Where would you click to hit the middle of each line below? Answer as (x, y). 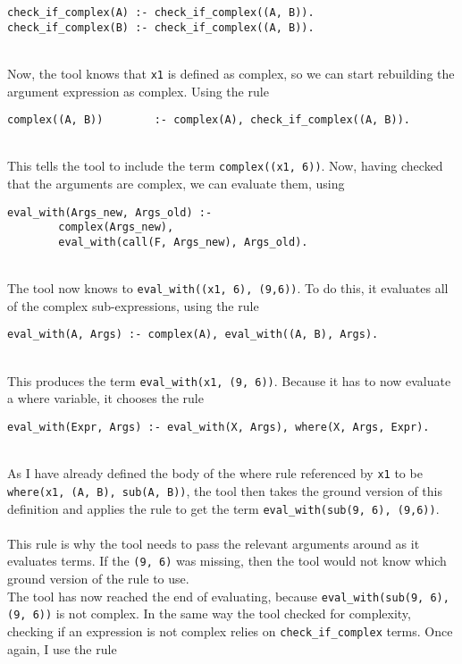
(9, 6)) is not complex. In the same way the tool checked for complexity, (209, 614)
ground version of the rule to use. (98, 579)
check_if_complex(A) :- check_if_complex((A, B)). (161, 13)
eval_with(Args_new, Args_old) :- (110, 212)
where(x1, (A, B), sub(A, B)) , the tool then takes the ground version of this (225, 490)
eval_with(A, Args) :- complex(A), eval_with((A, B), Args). (193, 335)
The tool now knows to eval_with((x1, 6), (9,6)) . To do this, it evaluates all (228, 288)
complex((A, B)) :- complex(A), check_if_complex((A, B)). (209, 120)
